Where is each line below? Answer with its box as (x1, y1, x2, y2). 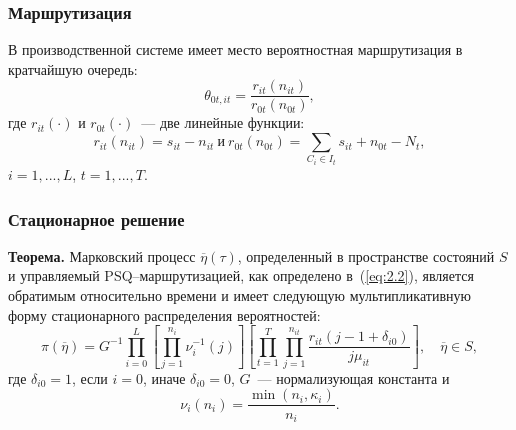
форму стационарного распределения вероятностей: (8, 304, 321, 325)
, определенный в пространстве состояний (237, 245, 495, 266)
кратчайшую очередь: (8, 58, 138, 79)
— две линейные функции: (141, 112, 305, 133)
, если (72, 367, 108, 388)
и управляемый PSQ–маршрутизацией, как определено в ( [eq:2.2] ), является (8, 265, 474, 286)
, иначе (142, 367, 186, 388)
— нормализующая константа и (257, 367, 450, 388)
